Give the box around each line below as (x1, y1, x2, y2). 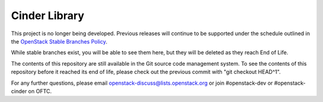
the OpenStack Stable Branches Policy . (11, 38, 108, 45)
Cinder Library (11, 9, 85, 22)
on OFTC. (28, 87, 52, 95)
